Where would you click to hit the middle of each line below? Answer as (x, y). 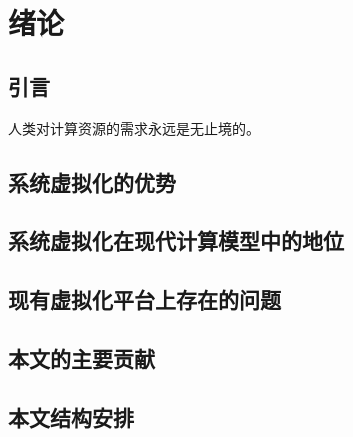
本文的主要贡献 (81, 357)
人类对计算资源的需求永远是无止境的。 (134, 127)
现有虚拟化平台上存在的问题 (144, 299)
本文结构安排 (71, 416)
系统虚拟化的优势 (92, 181)
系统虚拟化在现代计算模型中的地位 (176, 240)
